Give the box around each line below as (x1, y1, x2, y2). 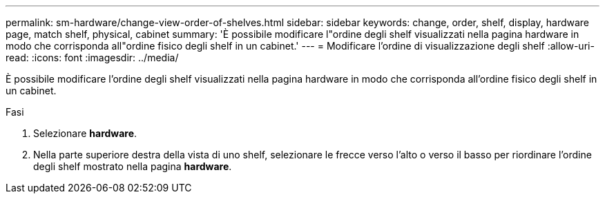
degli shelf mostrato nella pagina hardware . (33, 160, 232, 172)
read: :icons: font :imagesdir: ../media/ (6, 52, 179, 63)
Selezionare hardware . (33, 127, 137, 139)
